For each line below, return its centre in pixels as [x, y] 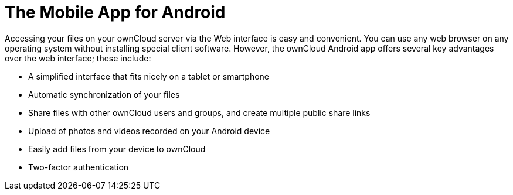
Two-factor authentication [79, 167]
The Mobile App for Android [115, 12]
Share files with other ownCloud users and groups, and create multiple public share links [199, 112]
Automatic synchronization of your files [104, 94]
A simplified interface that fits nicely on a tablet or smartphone [149, 76]
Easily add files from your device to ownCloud [117, 149]
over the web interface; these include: [78, 58]
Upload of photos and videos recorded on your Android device [149, 131]
